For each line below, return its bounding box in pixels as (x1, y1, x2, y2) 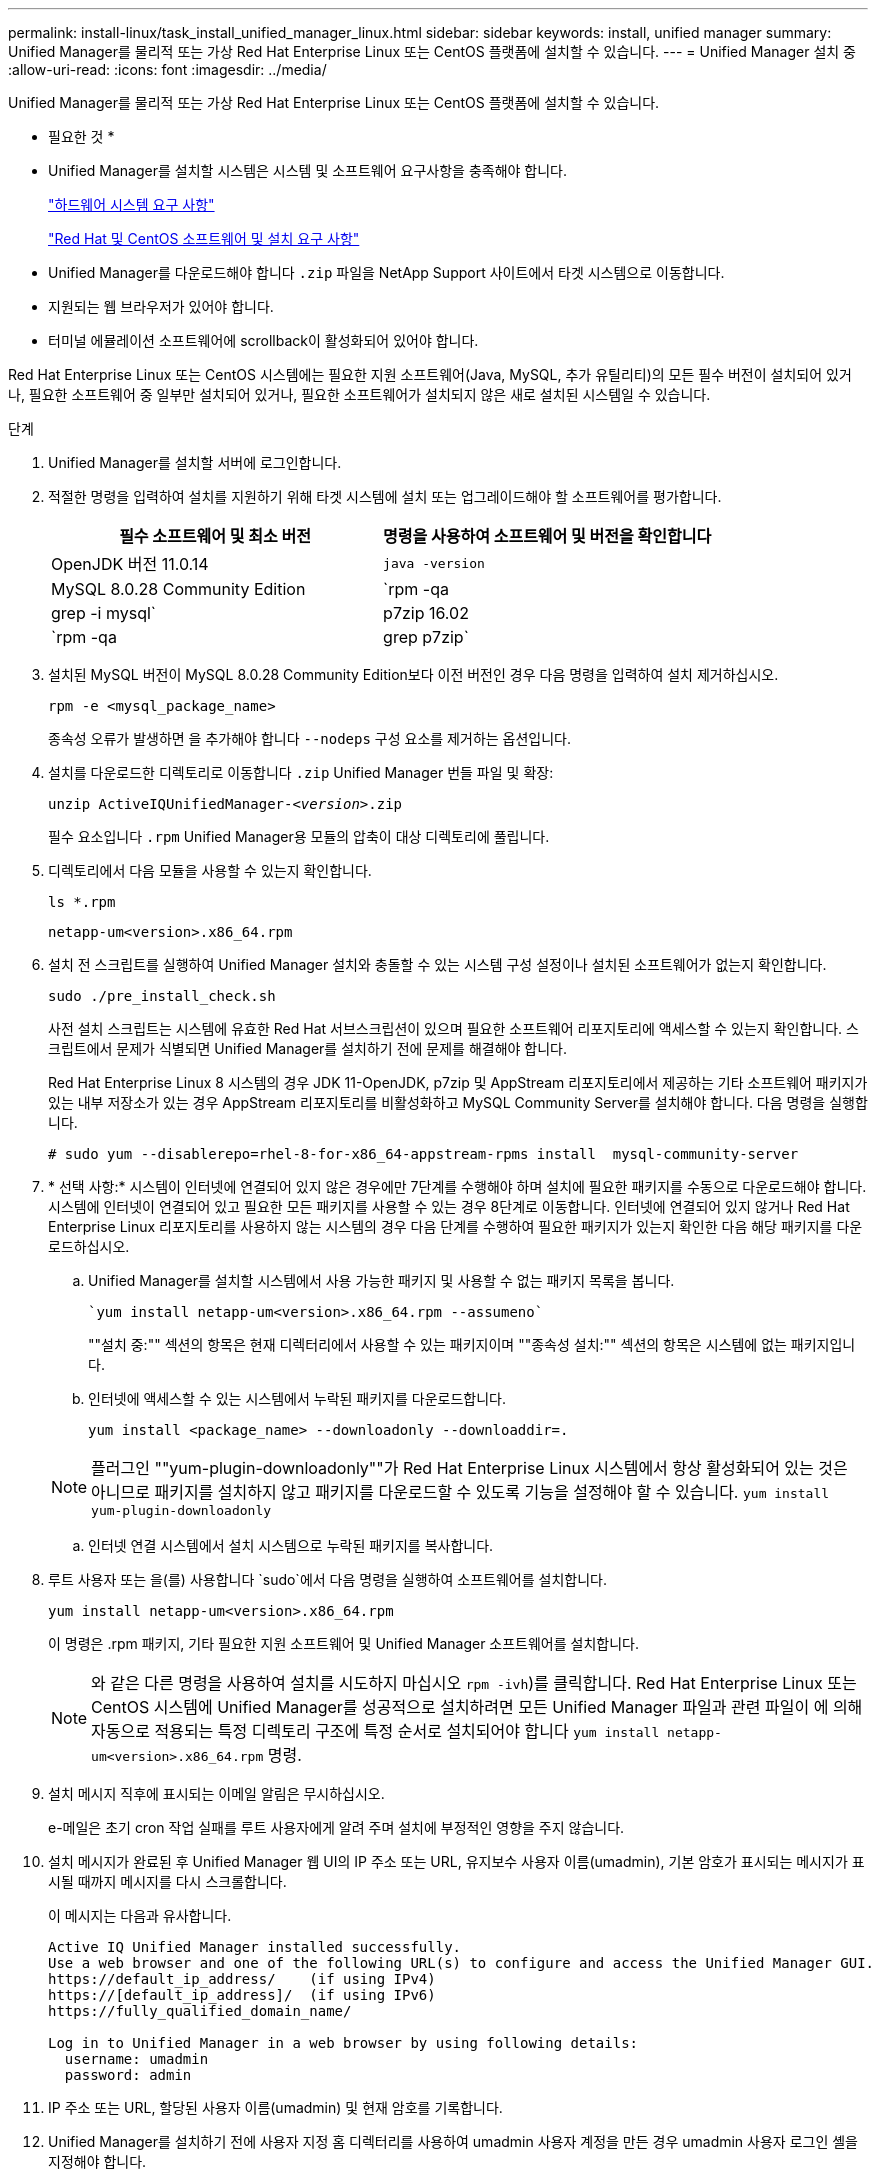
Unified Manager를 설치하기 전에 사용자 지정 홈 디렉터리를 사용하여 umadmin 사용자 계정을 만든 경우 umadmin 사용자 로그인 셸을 (48, 2133, 858, 2150)
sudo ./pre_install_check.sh (48, 988, 276, 1004)
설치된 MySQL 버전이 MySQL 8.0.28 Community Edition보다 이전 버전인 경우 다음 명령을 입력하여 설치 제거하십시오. (48, 666, 779, 683)
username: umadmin (64, 2051, 209, 2067)
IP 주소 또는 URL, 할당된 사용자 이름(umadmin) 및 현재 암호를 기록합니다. (48, 2099, 503, 2116)
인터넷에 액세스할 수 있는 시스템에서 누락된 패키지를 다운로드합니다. (88, 1390, 506, 1407)
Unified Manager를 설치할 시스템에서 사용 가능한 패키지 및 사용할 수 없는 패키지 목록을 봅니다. (88, 1272, 675, 1289)
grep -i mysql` (51, 603, 156, 623)
